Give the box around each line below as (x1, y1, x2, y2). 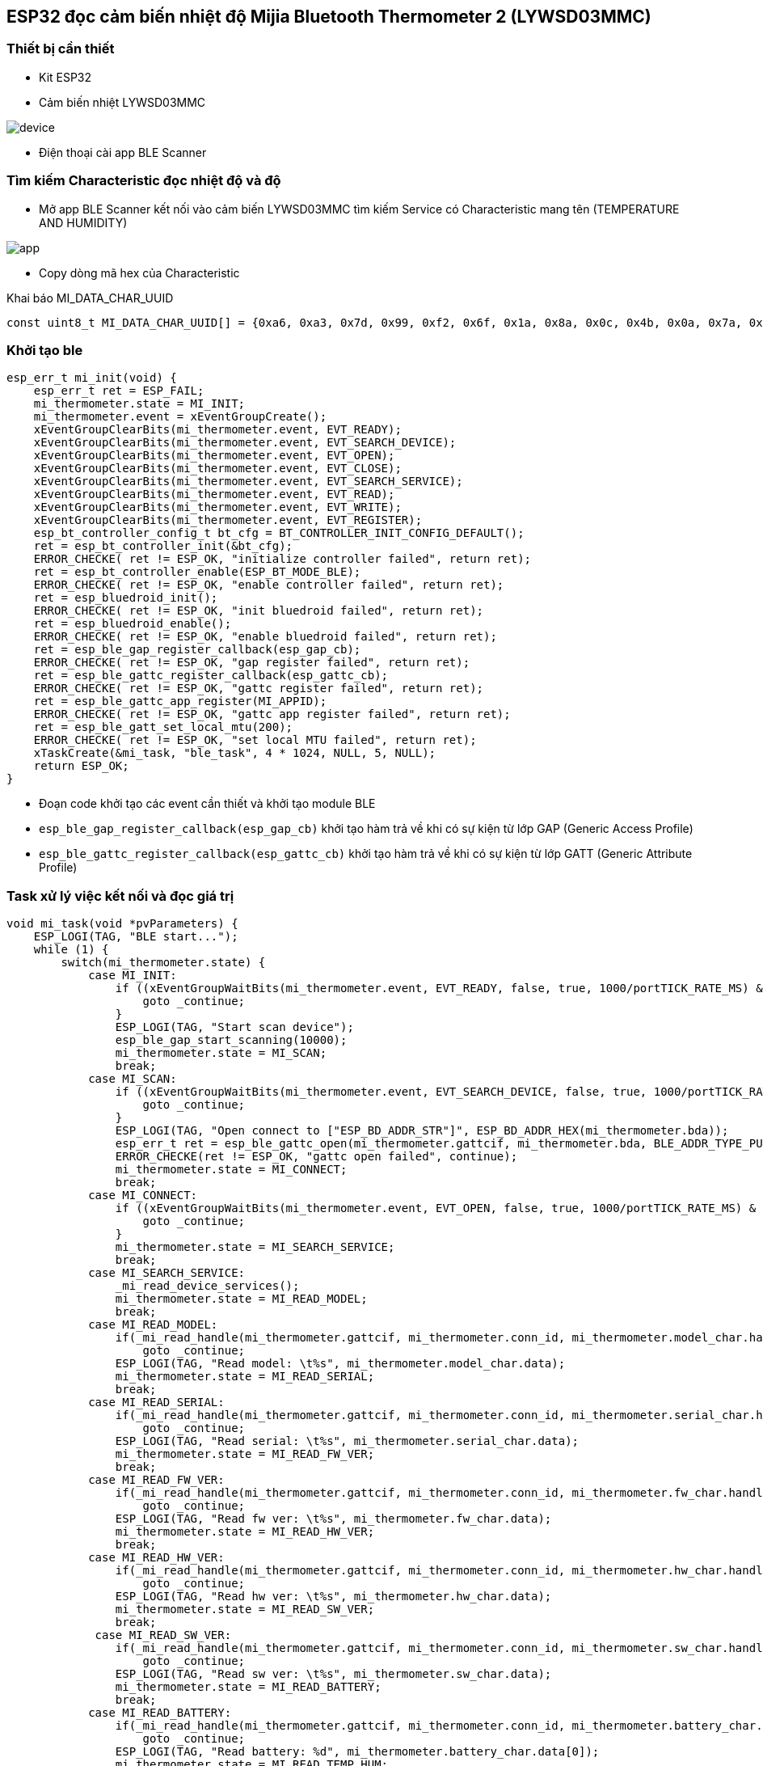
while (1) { (33, 943, 109, 957)
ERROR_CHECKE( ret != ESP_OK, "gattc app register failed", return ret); (33, 708, 511, 721)
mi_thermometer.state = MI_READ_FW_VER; (115, 1447, 375, 1461)
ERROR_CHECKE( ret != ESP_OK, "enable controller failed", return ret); (33, 578, 504, 592)
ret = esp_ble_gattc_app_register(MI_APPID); (33, 695, 327, 708)
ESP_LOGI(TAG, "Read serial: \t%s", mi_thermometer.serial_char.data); (115, 1434, 580, 1448)
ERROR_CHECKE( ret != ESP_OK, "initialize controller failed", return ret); (33, 552, 532, 566)
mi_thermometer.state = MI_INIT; (33, 397, 246, 411)
